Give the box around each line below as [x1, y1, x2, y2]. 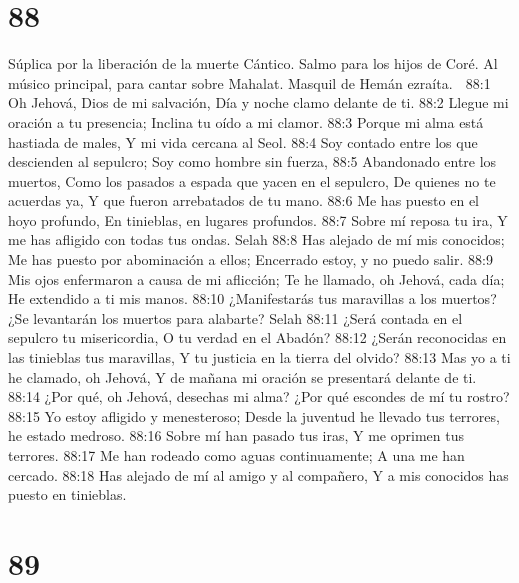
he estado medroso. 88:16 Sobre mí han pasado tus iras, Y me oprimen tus [8, 425, 464, 446]
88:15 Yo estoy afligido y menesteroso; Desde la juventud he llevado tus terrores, [8, 405, 500, 426]
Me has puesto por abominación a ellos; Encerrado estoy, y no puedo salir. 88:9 [8, 249, 493, 270]
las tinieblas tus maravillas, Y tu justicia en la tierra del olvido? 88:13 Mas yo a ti [8, 347, 511, 368]
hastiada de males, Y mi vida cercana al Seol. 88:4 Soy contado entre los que [8, 131, 478, 152]
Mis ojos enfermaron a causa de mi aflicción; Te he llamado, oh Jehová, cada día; [8, 268, 505, 289]
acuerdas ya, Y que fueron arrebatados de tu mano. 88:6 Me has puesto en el [8, 190, 480, 211]
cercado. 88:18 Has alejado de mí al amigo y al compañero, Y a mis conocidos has [8, 464, 509, 485]
